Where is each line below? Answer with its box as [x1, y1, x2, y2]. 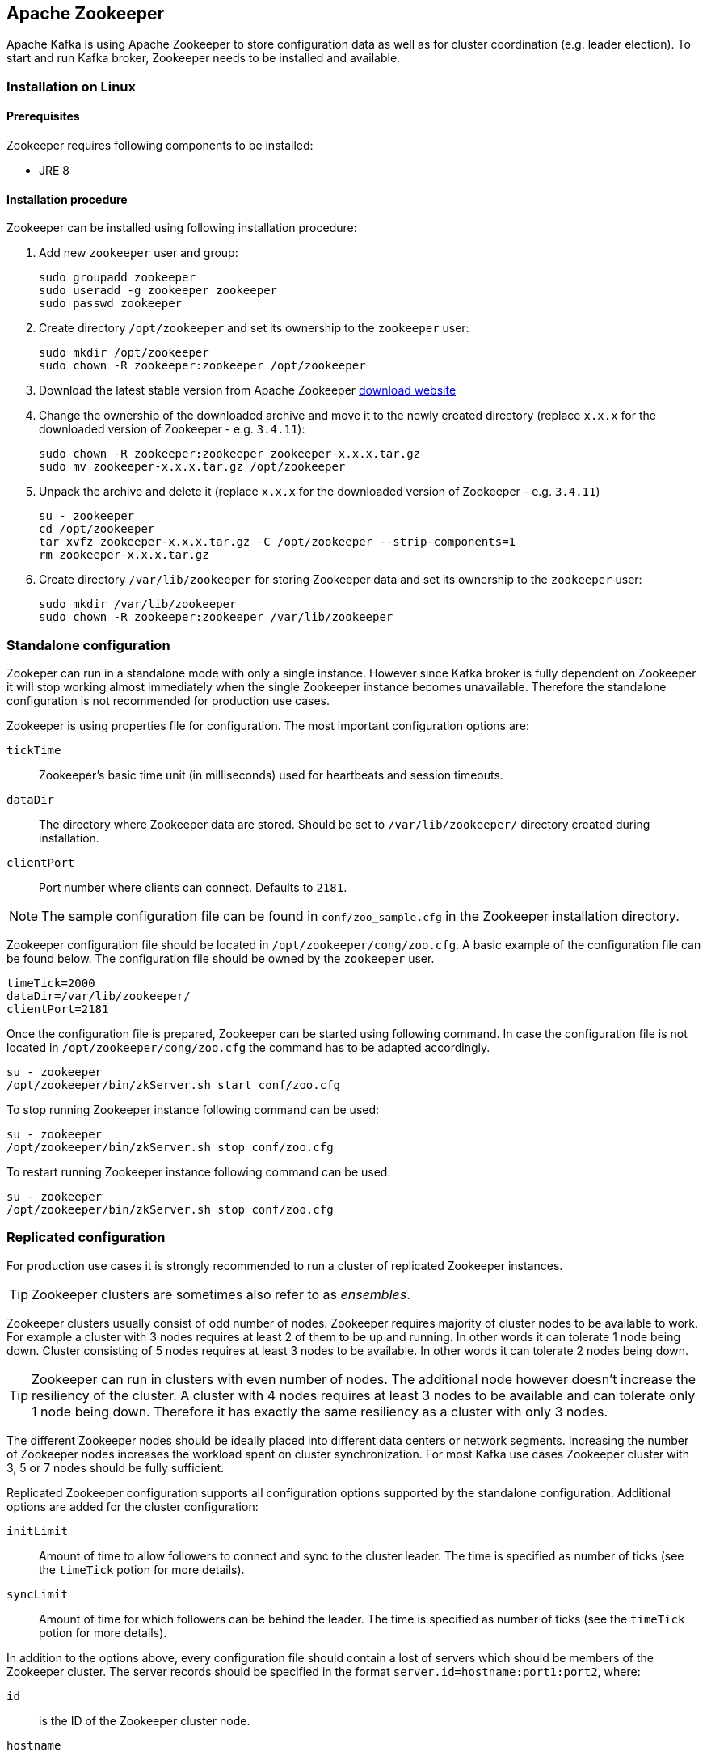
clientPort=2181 [6, 1002, 109, 1015]
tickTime [6, 743, 61, 757]
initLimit [6, 1524, 68, 1538]
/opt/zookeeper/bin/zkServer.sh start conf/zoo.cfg [6, 1078, 341, 1091]
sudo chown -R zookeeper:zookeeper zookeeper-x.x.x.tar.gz [39, 447, 421, 461]
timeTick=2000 [6, 976, 95, 990]
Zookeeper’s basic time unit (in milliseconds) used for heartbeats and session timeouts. [39, 767, 503, 782]
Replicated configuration [6, 1229, 166, 1246]
